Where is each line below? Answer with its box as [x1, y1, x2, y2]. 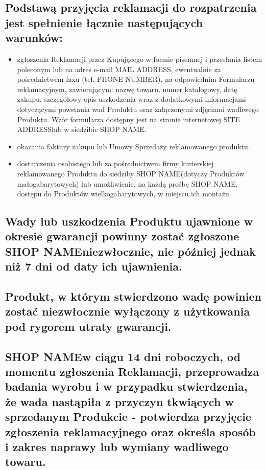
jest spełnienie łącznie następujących [5, 14, 203, 30]
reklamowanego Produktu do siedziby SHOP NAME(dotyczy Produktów [17, 168, 245, 178]
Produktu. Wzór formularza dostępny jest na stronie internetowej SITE [17, 114, 240, 124]
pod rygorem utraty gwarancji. [5, 318, 172, 334]
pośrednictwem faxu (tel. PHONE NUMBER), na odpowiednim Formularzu [17, 74, 255, 84]
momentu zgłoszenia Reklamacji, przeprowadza [5, 364, 259, 379]
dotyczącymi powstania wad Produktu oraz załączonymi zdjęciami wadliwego [17, 103, 259, 114]
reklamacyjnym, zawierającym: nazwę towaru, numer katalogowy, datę [17, 83, 237, 94]
